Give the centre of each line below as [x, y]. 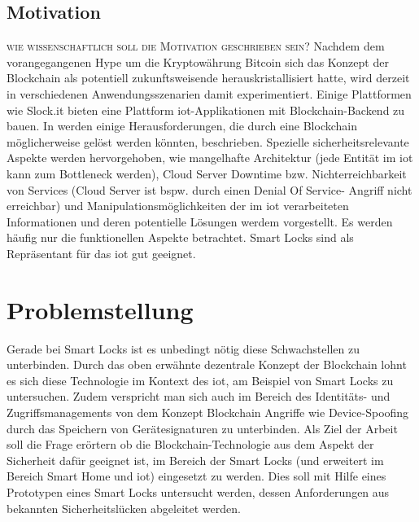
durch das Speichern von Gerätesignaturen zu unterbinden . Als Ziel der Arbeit [202, 428]
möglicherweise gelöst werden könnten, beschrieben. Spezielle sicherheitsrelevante [208, 141]
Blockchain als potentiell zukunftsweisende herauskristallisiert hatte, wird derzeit [208, 78]
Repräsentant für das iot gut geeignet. [101, 253]
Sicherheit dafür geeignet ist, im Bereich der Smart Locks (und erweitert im [195, 460]
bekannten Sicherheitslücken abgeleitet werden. [124, 508]
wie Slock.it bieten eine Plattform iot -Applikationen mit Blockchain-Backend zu [206, 110]
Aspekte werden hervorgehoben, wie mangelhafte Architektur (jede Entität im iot [210, 158]
